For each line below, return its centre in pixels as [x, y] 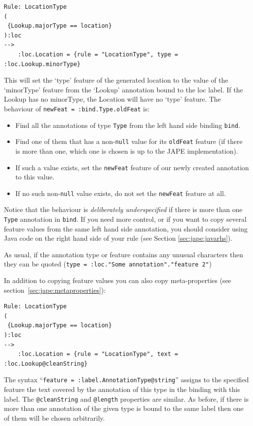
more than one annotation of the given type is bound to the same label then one [124, 408]
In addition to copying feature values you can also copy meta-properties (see [118, 280]
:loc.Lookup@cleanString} [46, 364]
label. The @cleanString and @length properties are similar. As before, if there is [126, 399]
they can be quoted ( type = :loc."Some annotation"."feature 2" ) [108, 264]
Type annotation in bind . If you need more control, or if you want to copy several [125, 219]
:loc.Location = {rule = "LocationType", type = [98, 54]
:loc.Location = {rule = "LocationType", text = [98, 354]
